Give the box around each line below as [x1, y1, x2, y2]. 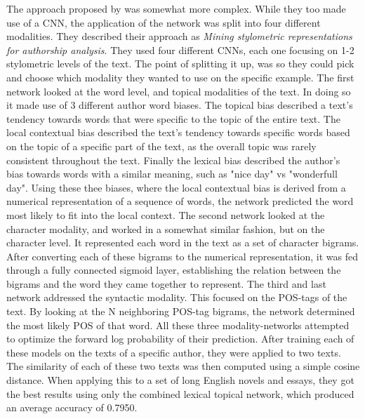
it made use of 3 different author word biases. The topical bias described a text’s [6, 98, 353, 112]
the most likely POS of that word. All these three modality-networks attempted [6, 317, 350, 332]
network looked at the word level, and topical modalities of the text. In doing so [6, 84, 351, 98]
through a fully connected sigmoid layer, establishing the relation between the [6, 262, 341, 277]
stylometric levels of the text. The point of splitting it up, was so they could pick [6, 56, 354, 71]
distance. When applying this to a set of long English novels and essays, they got [6, 373, 354, 387]
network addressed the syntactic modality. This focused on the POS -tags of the [6, 290, 347, 305]
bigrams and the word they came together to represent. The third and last [6, 276, 326, 291]
